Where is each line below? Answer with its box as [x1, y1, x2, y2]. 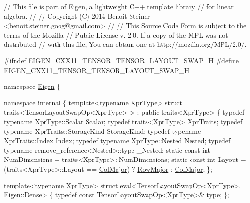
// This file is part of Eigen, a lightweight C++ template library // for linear [4, 1, 234, 11]
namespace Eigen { [4, 81, 60, 91]
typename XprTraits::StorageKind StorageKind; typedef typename [4, 126, 201, 136]
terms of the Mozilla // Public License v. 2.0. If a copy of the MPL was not [4, 29, 228, 40]
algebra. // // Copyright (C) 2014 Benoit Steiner [4, 11, 150, 21]
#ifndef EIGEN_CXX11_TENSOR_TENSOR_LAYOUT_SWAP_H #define [4, 55, 239, 65]
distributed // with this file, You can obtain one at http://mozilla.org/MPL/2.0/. [4, 39, 247, 49]
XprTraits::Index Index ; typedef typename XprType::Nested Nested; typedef [4, 135, 231, 145]
